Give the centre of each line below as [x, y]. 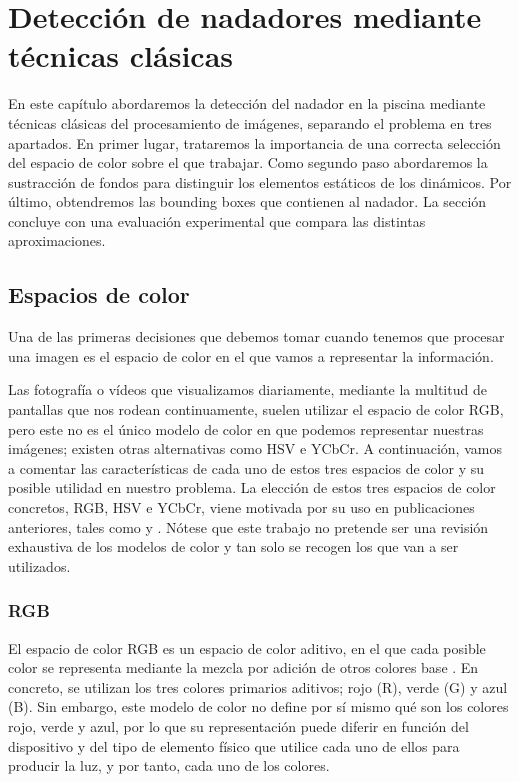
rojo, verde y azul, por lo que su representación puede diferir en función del [238, 725]
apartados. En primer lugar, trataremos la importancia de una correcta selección [254, 142]
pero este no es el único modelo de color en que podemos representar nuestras [246, 428]
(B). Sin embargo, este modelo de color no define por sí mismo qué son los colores [258, 706]
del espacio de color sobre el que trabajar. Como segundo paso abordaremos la [248, 162]
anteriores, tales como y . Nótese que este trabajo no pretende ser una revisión [248, 526]
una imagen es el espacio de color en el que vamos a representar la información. [251, 355]
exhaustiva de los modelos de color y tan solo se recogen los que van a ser [233, 546]
